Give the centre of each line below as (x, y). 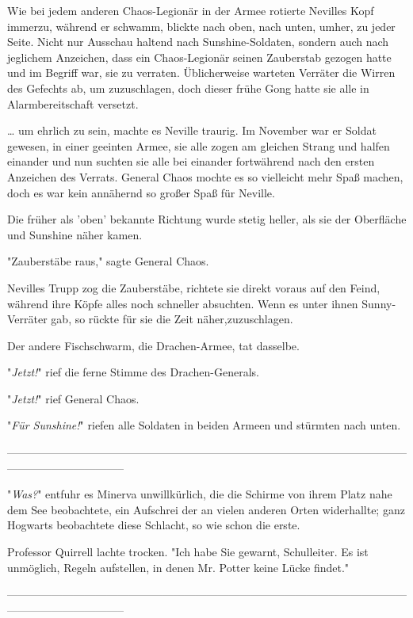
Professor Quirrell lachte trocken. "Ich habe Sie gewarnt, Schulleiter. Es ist (188, 552)
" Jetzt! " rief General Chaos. (73, 398)
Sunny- (379, 303)
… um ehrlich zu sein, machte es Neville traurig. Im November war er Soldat (192, 130)
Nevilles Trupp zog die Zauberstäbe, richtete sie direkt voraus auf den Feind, (194, 287)
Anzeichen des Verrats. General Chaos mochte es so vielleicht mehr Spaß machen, (205, 176)
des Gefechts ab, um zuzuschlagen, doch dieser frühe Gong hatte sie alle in (188, 88)
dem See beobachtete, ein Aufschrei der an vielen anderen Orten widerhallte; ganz (206, 509)
